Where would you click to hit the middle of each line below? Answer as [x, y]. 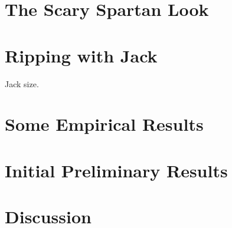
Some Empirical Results [104, 124]
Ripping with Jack [81, 55]
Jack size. [22, 83]
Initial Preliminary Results [116, 170]
